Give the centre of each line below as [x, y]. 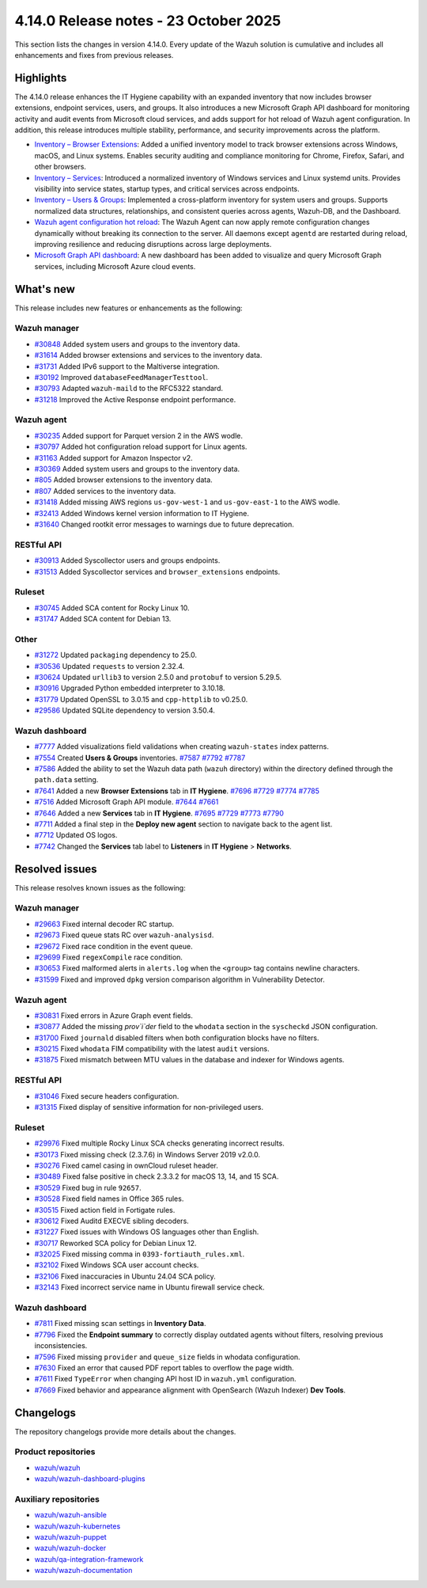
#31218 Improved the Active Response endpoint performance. [135, 399]
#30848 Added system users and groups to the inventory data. [137, 344]
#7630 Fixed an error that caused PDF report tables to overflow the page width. [164, 1368]
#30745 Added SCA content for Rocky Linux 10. [112, 608]
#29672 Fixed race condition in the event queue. [113, 946]
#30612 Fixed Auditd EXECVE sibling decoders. [111, 1221]
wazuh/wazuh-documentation [83, 1571]
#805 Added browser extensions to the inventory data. [123, 480]
